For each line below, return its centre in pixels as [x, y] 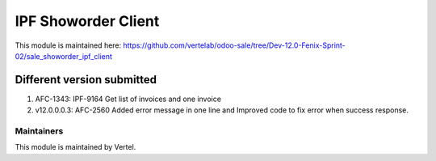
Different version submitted [86, 80]
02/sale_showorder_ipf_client [64, 56]
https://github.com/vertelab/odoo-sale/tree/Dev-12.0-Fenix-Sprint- [235, 45]
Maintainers [39, 131]
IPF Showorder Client [87, 21]
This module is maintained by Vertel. [75, 147]
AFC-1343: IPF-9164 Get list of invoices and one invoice [128, 99]
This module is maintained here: [68, 45]
